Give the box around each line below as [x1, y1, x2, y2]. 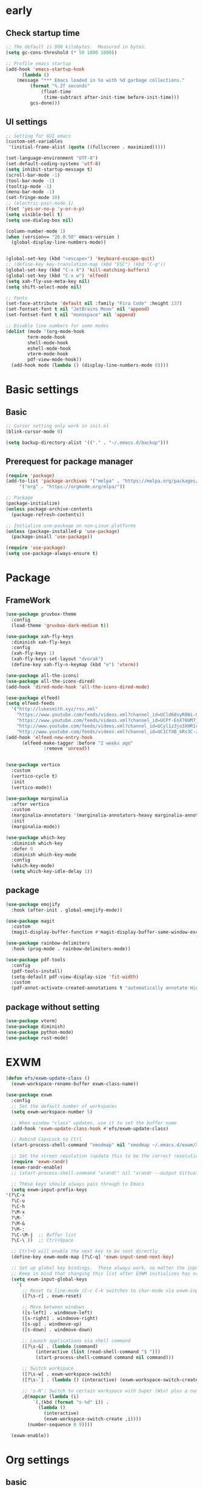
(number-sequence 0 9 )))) [27, 1422, 93, 1428]
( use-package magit [5, 918, 55, 924]
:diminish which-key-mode [11, 851, 77, 858]
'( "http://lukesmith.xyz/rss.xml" [11, 706, 98, 712]
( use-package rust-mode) [5, 1034, 68, 1041]
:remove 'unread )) [44, 746, 90, 752]
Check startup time [5, 28, 80, 38]
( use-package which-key [5, 834, 66, 841]
